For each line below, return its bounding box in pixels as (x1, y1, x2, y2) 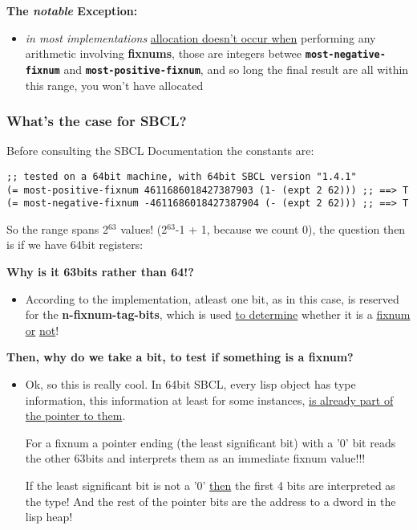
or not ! (25, 321, 59, 338)
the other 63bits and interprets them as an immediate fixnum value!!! (25, 450, 366, 467)
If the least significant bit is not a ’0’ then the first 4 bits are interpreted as (25, 477, 395, 493)
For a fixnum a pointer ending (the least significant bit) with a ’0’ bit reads (25, 434, 396, 450)
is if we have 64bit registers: (6, 236, 144, 253)
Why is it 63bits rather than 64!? (6, 263, 194, 280)
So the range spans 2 (6, 220, 108, 237)
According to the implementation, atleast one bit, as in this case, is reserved (25, 290, 399, 307)
